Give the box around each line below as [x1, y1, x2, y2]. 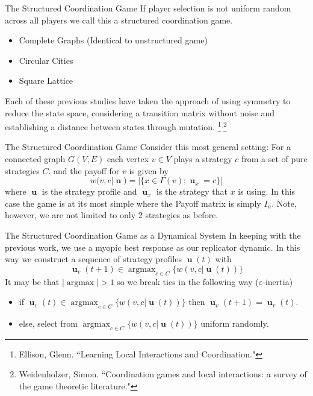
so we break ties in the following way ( [117, 275, 259, 288]
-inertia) [262, 275, 293, 288]
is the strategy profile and [42, 185, 137, 198]
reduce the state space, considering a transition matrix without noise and [5, 106, 275, 119]
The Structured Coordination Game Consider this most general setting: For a [5, 140, 291, 153]
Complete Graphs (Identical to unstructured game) [19, 34, 208, 46]
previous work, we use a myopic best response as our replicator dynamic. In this [5, 240, 300, 253]
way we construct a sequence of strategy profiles [5, 253, 182, 265]
